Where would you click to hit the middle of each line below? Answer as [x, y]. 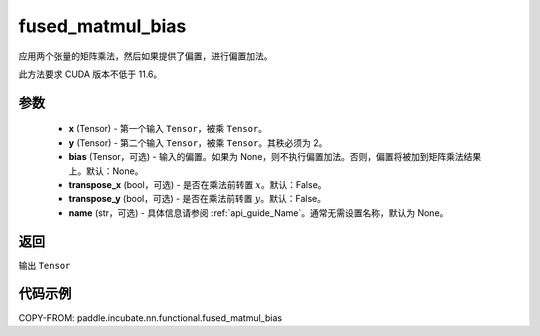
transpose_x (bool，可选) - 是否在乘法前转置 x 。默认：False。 [197, 184]
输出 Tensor [44, 265]
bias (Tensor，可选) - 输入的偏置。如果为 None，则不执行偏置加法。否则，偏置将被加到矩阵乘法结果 [275, 157]
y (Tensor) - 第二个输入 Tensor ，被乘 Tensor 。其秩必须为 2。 [198, 142]
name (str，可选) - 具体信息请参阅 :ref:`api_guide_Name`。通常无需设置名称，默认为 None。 [258, 212]
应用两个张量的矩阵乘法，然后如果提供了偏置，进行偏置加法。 [145, 56]
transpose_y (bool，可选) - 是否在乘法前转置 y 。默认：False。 [197, 199]
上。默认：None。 [106, 171]
